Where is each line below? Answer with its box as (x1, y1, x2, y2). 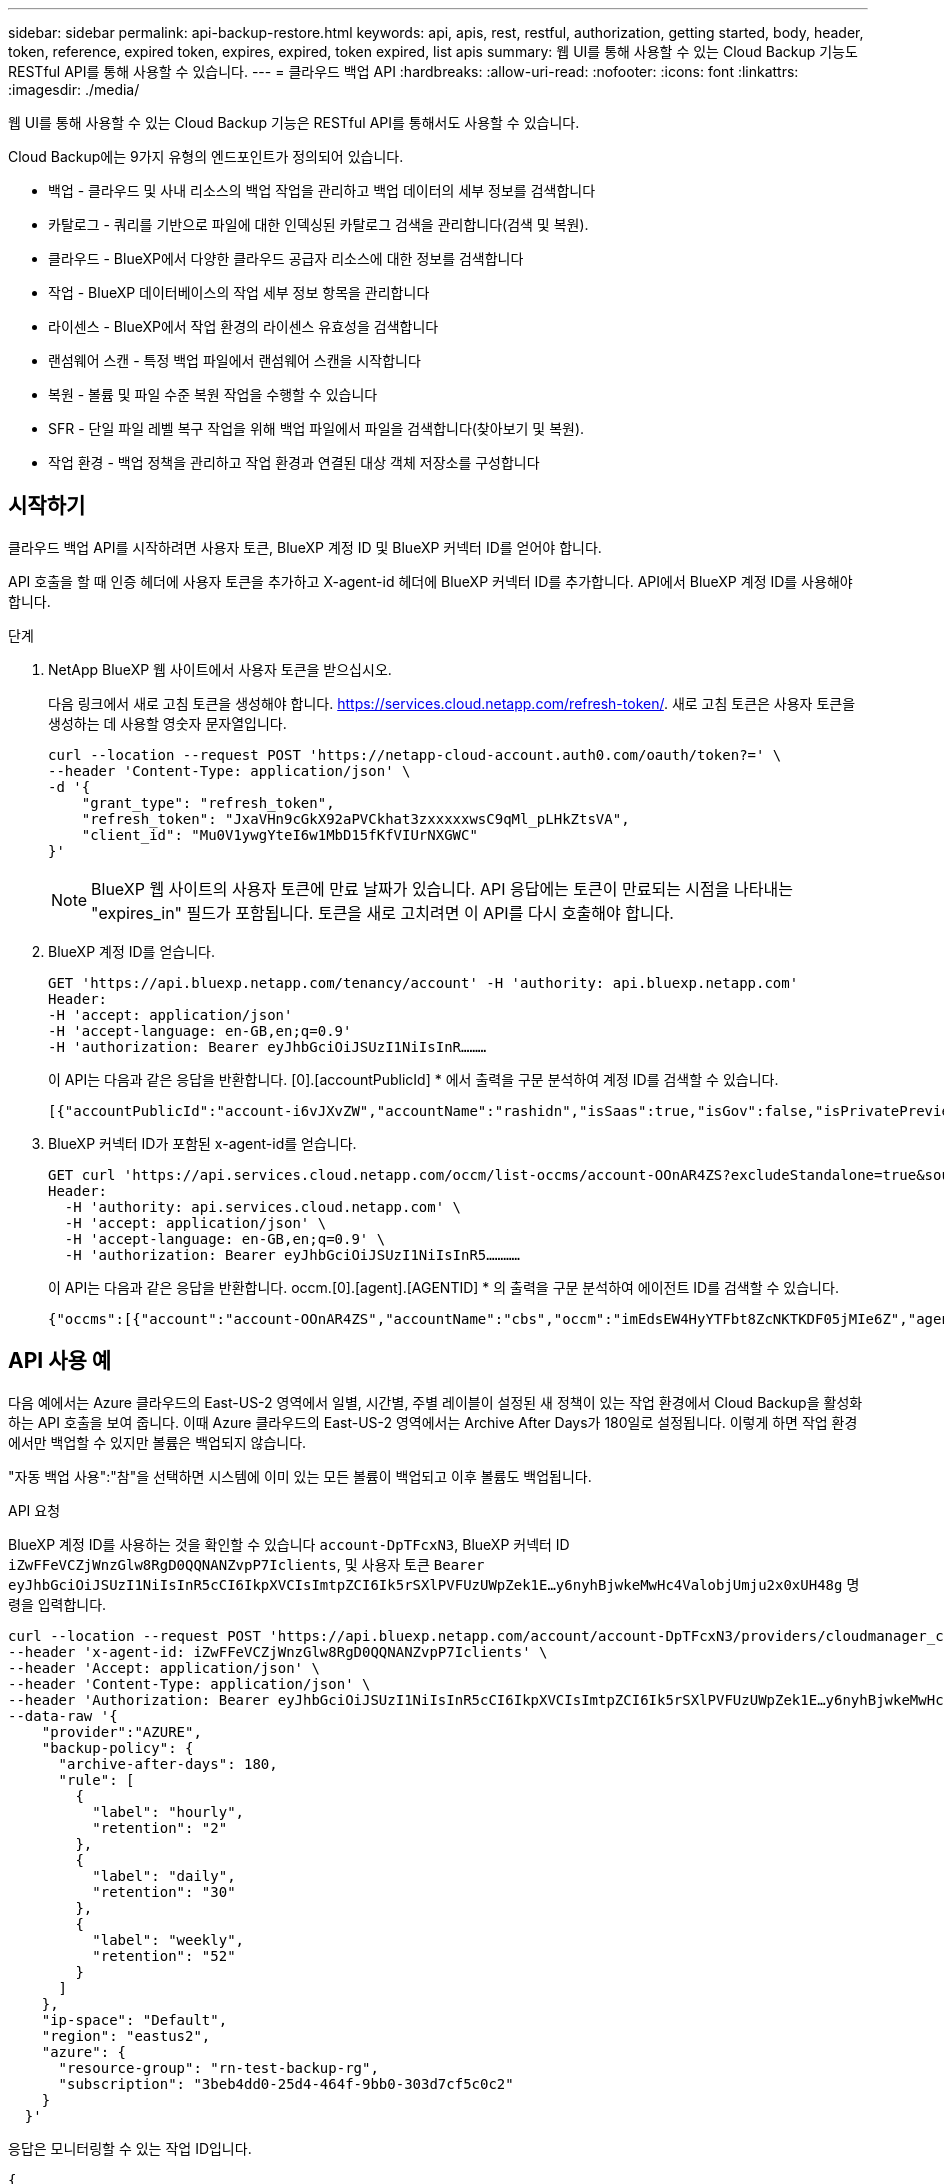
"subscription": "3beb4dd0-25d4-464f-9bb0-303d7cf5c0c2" (58, 2075, 514, 2092)
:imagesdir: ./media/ (8, 81, 140, 98)
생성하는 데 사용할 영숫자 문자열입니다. (48, 714, 287, 732)
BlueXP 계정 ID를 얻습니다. (48, 942, 215, 960)
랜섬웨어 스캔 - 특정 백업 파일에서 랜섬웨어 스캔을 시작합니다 (48, 352, 421, 369)
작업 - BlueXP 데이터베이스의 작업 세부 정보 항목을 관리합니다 (48, 284, 430, 301)
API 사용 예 (8, 1348, 112, 1374)
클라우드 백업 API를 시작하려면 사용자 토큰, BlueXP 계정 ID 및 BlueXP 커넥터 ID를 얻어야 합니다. (8, 538, 602, 556)
